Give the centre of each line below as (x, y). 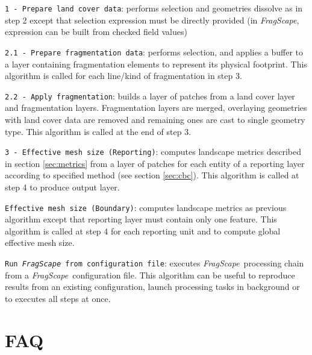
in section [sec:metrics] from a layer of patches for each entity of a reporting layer (155, 163)
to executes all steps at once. (58, 298)
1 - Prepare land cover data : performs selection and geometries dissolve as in (154, 8)
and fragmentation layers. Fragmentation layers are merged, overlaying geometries (156, 108)
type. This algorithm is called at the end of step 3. (98, 131)
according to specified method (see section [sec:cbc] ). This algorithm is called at (152, 175)
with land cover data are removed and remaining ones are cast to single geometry (155, 119)
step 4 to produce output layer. (62, 187)
